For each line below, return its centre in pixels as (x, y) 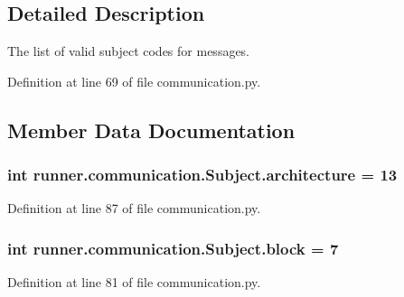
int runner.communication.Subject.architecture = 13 (202, 175)
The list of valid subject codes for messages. (129, 51)
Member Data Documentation (151, 130)
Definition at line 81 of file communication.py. (134, 282)
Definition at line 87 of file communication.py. (134, 208)
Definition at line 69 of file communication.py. (134, 81)
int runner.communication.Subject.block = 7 (173, 248)
